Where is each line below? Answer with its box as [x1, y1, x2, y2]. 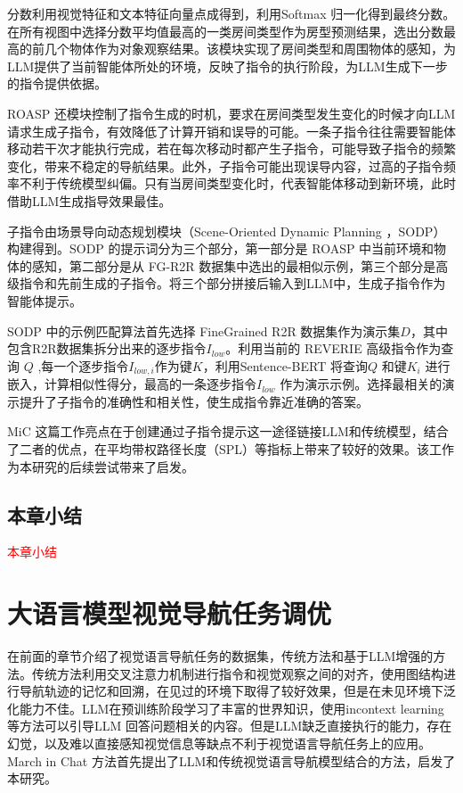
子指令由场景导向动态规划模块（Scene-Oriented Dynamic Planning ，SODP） [7, 221, 446, 240]
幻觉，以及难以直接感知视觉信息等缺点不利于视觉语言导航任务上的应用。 [7, 734, 431, 752]
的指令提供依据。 [7, 74, 107, 93]
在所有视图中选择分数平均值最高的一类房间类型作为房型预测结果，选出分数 [7, 21, 443, 40]
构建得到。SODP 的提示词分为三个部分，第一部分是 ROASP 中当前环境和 [7, 239, 435, 258]
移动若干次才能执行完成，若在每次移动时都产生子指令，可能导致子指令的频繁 [7, 139, 456, 158]
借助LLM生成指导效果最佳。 [7, 191, 172, 210]
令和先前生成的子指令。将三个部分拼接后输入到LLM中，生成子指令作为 [31, 274, 446, 293]
